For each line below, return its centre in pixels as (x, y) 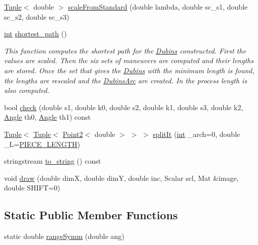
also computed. (27, 90)
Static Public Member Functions (91, 215)
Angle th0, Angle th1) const (48, 117)
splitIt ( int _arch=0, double (197, 134)
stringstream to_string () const (53, 161)
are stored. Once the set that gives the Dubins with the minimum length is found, (129, 70)
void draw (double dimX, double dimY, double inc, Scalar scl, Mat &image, (121, 178)
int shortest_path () (35, 34)
